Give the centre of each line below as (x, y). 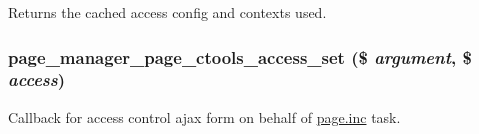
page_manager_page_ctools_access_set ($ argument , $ (240, 56)
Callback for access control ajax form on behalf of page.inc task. (204, 116)
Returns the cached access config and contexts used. (167, 12)
